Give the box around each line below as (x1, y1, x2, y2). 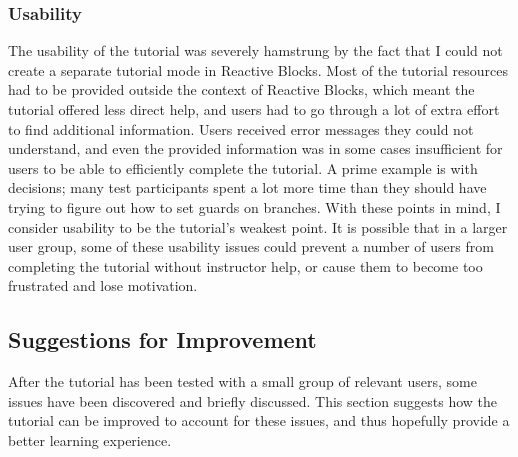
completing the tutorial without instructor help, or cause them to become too (8, 255, 483, 276)
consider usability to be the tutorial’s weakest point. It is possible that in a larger (8, 216, 508, 237)
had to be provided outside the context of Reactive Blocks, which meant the (8, 79, 475, 100)
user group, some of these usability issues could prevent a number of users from (8, 236, 494, 257)
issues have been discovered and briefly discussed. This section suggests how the (8, 390, 497, 411)
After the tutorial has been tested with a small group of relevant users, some (8, 371, 477, 392)
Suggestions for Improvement (8, 324, 317, 355)
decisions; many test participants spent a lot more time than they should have (8, 177, 487, 198)
